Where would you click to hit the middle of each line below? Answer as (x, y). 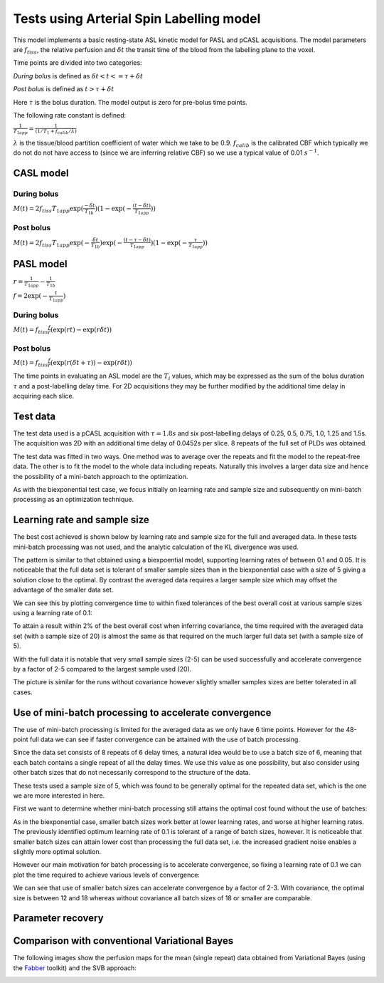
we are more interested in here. (59, 796)
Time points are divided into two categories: (78, 63)
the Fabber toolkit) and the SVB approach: (75, 968)
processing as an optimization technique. (74, 500)
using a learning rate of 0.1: (53, 613)
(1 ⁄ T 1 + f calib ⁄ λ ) (56, 132)
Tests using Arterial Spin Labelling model (137, 19)
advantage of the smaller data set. (63, 590)
